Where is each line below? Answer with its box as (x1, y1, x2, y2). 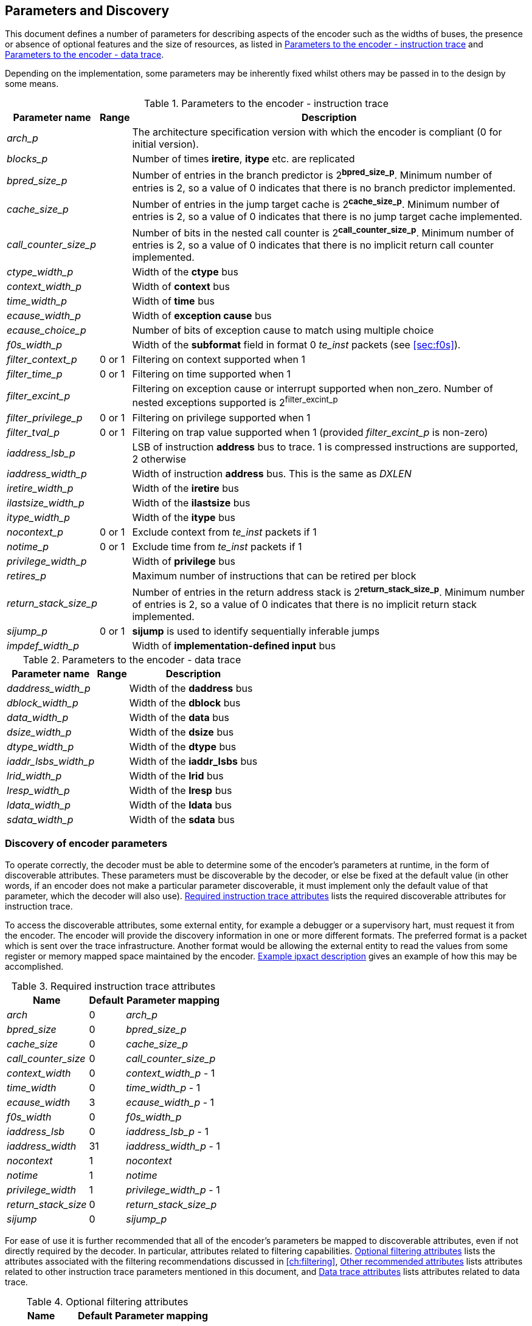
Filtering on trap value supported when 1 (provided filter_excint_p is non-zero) (132, 426, 488, 438)
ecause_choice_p (7, 324, 86, 337)
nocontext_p (7, 525, 64, 538)
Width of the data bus (129, 711, 229, 724)
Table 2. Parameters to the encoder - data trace (22, 654, 241, 666)
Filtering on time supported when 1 (132, 368, 291, 381)
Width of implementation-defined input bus (132, 640, 336, 652)
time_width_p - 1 (126, 1081, 201, 1094)
